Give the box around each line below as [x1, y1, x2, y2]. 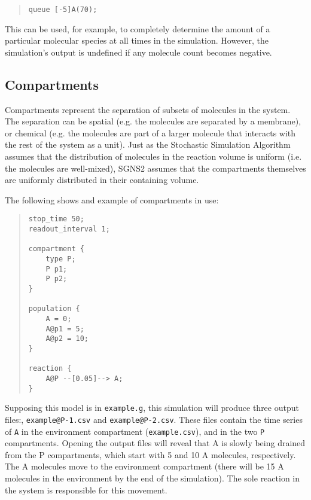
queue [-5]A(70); [28, 5, 97, 14]
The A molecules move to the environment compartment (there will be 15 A [5, 460, 284, 472]
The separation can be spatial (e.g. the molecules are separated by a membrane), [5, 115, 301, 127]
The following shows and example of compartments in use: [5, 193, 219, 206]
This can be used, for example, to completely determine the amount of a [5, 22, 270, 35]
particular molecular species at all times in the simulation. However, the [5, 34, 269, 47]
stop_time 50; [28, 215, 84, 224]
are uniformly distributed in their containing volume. [5, 173, 199, 186]
